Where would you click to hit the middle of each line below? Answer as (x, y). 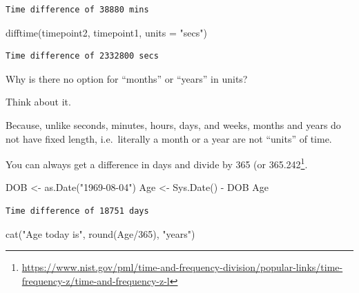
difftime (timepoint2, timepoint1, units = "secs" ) (106, 32)
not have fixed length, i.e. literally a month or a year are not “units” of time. (169, 138)
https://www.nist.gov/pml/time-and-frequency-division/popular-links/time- (182, 267)
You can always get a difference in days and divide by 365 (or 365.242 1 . (157, 163)
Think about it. (38, 102)
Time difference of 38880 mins (77, 10)
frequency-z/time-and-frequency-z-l (96, 280)
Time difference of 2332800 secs (82, 56)
